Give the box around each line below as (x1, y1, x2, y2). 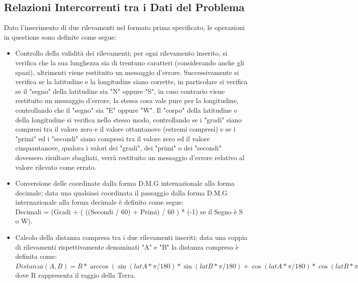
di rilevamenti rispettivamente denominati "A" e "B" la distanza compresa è (15, 241, 239, 252)
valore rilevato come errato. (15, 162, 97, 172)
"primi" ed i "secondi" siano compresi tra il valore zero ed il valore (15, 133, 210, 143)
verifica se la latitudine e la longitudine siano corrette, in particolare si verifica (15, 76, 248, 87)
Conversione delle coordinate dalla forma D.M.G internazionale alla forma (15, 178, 235, 188)
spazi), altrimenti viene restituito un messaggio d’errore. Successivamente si (15, 67, 239, 77)
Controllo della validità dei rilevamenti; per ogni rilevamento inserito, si (15, 48, 227, 58)
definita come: (15, 251, 57, 261)
